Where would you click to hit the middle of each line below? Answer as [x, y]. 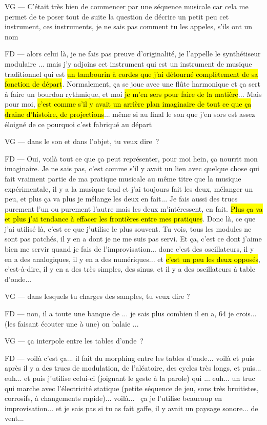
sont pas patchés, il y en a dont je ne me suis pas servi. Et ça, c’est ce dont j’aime [133, 239]
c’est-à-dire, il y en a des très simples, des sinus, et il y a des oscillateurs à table [130, 269]
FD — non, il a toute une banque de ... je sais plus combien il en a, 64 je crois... [131, 313]
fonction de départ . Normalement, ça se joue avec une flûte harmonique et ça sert [132, 84]
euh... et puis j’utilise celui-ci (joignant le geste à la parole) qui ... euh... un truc [130, 378]
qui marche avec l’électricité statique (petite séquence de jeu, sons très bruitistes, [132, 388]
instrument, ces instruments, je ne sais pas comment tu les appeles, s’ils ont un [129, 26]
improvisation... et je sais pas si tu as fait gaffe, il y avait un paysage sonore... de [131, 408]
